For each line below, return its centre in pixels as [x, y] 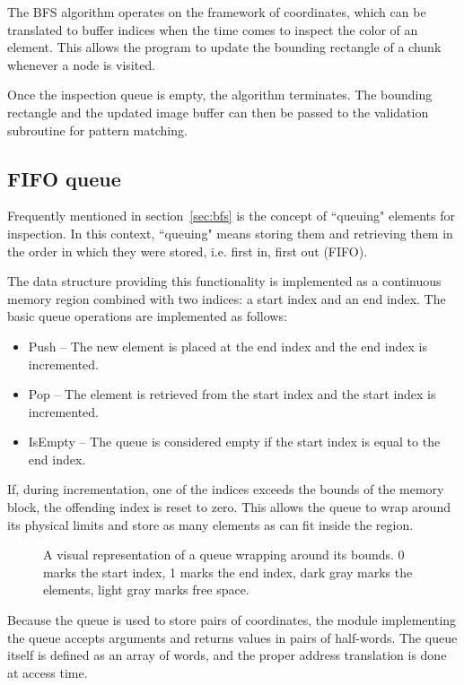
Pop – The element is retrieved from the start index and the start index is [232, 394]
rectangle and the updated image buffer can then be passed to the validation [218, 112]
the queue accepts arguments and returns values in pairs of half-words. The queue [232, 637]
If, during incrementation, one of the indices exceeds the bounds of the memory [226, 489]
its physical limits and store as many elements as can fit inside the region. [210, 524]
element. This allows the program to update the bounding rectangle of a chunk [224, 47]
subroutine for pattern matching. [97, 130]
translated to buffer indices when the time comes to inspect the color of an [213, 29]
